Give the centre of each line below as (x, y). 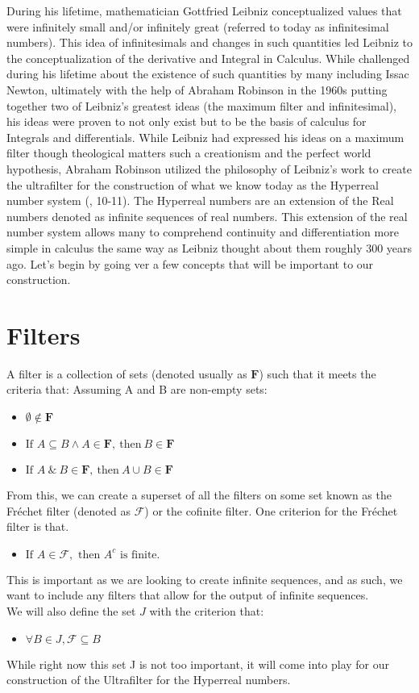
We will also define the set (71, 610)
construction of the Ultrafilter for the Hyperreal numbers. (149, 680)
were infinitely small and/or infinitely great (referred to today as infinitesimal (198, 26)
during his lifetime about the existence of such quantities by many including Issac (208, 74)
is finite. (140, 555)
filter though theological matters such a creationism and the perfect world (189, 153)
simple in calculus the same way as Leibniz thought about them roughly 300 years (209, 247)
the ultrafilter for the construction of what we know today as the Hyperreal (193, 184)
